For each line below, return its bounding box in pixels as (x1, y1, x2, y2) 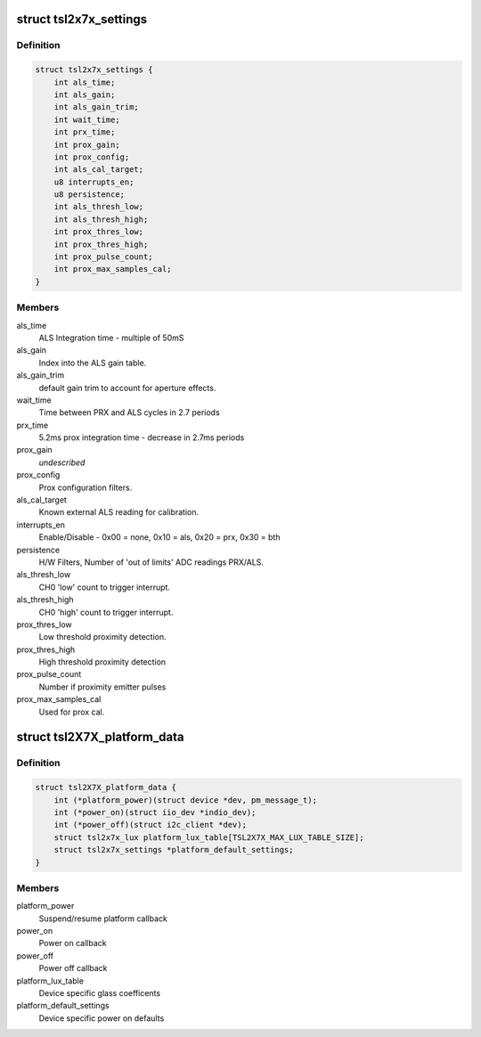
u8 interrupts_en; (53, 176, 135, 187)
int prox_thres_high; (53, 239, 149, 249)
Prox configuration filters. (38, 482, 133, 493)
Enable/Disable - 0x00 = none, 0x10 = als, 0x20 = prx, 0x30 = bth (38, 532, 281, 543)
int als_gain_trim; (53, 102, 140, 112)
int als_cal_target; (53, 165, 144, 175)
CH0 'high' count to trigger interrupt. (38, 607, 174, 617)
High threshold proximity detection (38, 657, 167, 667)
